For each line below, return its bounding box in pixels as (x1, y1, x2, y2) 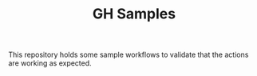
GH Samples (92, 5, 176, 23)
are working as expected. (8, 58, 92, 68)
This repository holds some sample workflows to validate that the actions (8, 50, 249, 60)
